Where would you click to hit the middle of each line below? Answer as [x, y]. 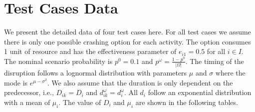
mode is [16, 82]
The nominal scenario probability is [58, 61]
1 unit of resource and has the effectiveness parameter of [90, 51]
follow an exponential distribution [200, 92]
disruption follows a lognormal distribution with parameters [96, 73]
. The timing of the [215, 61]
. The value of [80, 102]
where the [230, 73]
